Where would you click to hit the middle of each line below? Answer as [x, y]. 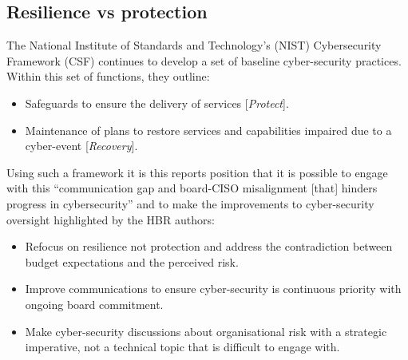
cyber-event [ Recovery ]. [81, 146]
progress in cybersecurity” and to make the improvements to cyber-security [190, 203]
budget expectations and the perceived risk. [132, 261]
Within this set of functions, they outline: [108, 76]
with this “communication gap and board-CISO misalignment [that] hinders [192, 188]
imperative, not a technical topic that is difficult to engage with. [182, 347]
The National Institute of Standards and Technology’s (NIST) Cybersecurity [194, 45]
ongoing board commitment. [94, 304]
